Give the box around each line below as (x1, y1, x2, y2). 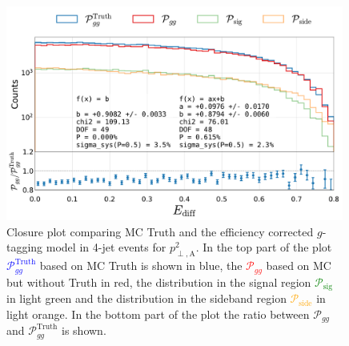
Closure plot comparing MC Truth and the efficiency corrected (6, 223, 314, 239)
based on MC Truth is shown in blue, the (39, 257, 243, 274)
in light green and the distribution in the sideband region (6, 290, 287, 307)
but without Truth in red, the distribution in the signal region (6, 273, 311, 290)
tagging (6, 239, 43, 255)
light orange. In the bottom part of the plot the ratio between (6, 305, 310, 322)
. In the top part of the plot (195, 239, 332, 255)
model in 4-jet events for (46, 239, 166, 255)
